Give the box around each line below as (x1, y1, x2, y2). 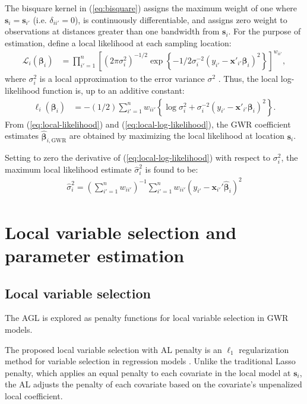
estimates (5, 129, 39, 142)
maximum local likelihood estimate (5, 163, 132, 176)
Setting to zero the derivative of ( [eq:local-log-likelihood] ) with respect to (5, 151, 271, 164)
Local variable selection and (5, 220, 237, 244)
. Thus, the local (218, 72, 278, 84)
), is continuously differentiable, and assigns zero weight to (74, 13, 287, 26)
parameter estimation (5, 243, 185, 267)
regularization (239, 343, 289, 355)
